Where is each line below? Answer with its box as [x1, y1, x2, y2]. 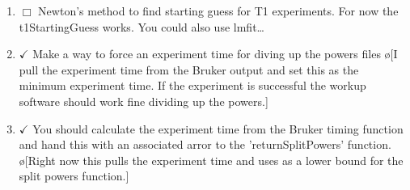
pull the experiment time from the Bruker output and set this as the [19, 61, 359, 78]
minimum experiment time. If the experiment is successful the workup [19, 77, 366, 94]
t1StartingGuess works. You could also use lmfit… [19, 18, 264, 35]
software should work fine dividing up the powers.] [19, 92, 268, 109]
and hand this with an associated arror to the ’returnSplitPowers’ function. [19, 136, 391, 153]
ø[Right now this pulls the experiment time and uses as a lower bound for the [19, 151, 404, 168]
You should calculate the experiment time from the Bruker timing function [32, 120, 404, 137]
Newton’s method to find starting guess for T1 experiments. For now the [38, 2, 399, 19]
